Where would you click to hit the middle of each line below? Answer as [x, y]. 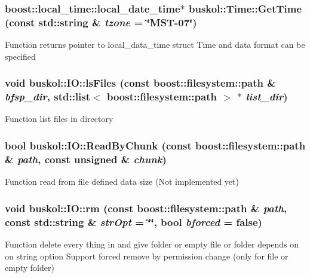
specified [20, 56]
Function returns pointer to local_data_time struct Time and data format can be [155, 45]
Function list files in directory [59, 119]
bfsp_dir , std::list [48, 97]
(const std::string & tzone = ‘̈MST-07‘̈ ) [101, 22]
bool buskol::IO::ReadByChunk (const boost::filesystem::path [155, 145]
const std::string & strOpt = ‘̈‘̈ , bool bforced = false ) [133, 222]
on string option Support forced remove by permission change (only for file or [147, 256]
